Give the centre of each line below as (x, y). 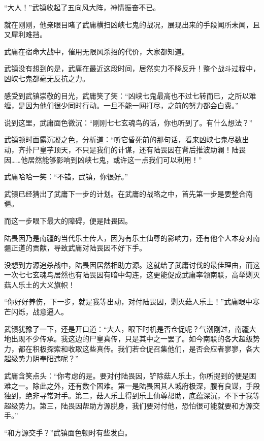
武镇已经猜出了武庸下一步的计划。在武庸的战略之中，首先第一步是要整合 (125, 193)
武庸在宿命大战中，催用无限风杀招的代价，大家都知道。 (96, 51)
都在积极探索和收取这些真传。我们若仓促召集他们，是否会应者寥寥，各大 (139, 348)
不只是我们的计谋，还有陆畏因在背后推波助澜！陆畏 (160, 149)
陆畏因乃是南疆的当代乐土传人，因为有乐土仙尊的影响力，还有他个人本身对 (128, 238)
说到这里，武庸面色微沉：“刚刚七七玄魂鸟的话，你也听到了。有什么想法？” (128, 122)
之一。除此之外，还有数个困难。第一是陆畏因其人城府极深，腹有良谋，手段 (135, 385)
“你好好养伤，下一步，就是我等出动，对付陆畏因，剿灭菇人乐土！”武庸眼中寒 (132, 302)
